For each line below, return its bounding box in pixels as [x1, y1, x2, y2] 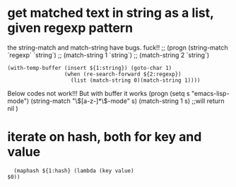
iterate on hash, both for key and [7, 129, 202, 145]
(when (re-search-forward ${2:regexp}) [64, 71, 182, 78]
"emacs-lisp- [191, 89, 230, 97]
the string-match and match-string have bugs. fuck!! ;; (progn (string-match [7, 43, 228, 52]
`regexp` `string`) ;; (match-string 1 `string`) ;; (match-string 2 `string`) [7, 51, 210, 59]
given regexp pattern [7, 20, 133, 36]
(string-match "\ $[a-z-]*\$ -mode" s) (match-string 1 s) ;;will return [30, 97, 225, 105]
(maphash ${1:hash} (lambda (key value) [13, 167, 134, 174]
